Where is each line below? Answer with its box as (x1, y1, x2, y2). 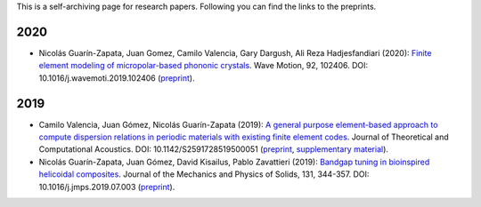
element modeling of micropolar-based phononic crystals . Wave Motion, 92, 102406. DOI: (38, 60, 369, 71)
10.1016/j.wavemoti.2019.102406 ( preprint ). (38, 72, 195, 84)
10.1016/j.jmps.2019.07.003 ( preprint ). (38, 181, 175, 192)
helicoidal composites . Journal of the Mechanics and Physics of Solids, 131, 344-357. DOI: (38, 169, 370, 179)
